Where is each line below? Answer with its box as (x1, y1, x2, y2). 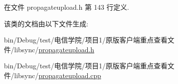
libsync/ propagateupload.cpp (14, 70, 102, 80)
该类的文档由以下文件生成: (4, 18, 88, 28)
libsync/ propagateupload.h (14, 44, 95, 54)
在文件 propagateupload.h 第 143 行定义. (4, 2, 129, 12)
